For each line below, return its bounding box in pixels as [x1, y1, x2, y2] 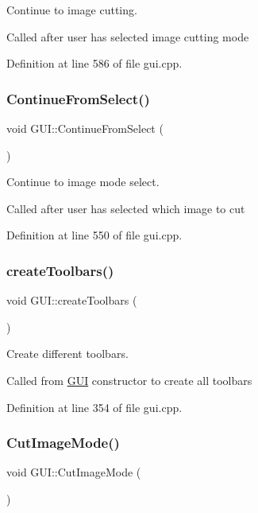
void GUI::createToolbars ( [6, 292, 137, 309]
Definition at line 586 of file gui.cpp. [6, 55, 183, 72]
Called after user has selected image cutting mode [6, 28, 249, 45]
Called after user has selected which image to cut [6, 200, 245, 216]
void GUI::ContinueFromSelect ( [6, 120, 164, 136]
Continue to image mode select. [6, 173, 160, 190]
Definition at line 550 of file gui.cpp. [6, 227, 183, 243]
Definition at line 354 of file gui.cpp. [6, 398, 183, 415]
